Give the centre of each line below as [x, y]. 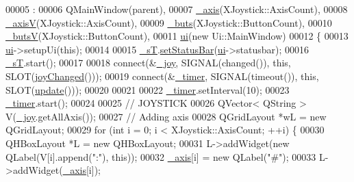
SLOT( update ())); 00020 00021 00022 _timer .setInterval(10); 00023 [148, 89]
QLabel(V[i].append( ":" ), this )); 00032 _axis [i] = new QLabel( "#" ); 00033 [161, 156]
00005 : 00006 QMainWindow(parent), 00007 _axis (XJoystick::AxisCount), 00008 [177, 9]
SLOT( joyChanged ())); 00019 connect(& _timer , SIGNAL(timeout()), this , [162, 76]
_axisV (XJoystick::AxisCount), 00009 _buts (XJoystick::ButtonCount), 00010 [169, 22]
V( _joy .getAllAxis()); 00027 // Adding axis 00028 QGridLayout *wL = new [166, 116]
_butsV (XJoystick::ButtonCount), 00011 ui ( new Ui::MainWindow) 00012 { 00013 [177, 36]
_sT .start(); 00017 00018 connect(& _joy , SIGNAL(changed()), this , [148, 63]
